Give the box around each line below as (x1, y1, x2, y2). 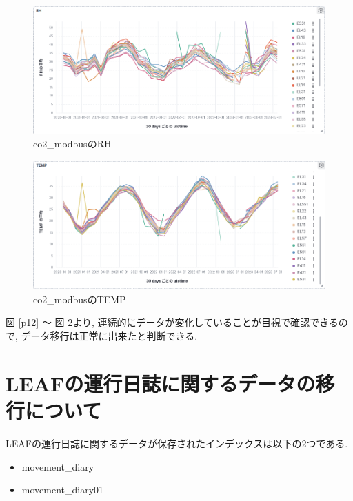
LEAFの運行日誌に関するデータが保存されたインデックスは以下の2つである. (6, 436, 348, 450)
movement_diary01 (21, 482, 104, 497)
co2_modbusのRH (33, 136, 112, 151)
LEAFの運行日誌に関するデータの (6, 369, 316, 397)
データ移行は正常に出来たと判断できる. (21, 329, 198, 342)
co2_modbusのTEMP (33, 292, 126, 306)
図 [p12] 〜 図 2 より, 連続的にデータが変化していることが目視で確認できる (6, 315, 339, 329)
